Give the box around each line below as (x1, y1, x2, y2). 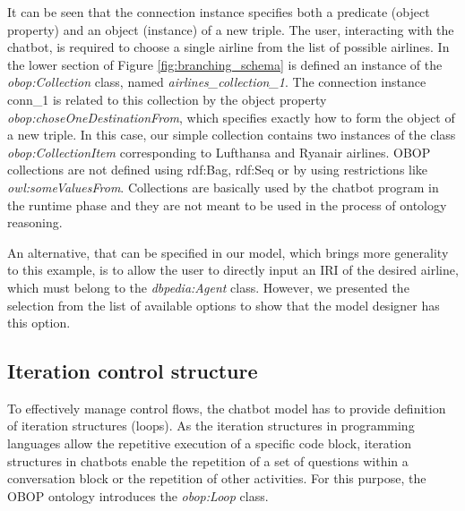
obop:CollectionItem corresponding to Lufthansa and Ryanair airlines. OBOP (7, 142, 431, 161)
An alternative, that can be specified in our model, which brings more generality (7, 243, 449, 261)
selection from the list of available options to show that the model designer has (7, 295, 440, 314)
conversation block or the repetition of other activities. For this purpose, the (7, 469, 426, 488)
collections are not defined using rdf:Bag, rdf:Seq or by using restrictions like (7, 160, 428, 179)
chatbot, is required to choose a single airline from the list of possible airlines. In (7, 38, 450, 56)
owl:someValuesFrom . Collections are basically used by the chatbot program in (7, 177, 439, 196)
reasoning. (7, 213, 63, 232)
